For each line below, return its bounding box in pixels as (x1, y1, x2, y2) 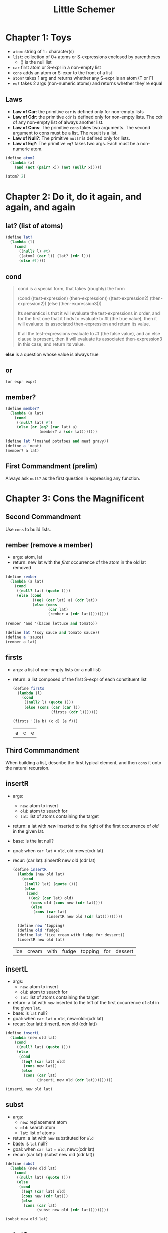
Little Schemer (53, 4, 115, 15)
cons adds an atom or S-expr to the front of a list (12, 69, 113, 76)
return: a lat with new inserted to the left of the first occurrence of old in (12, 1000, 159, 1006)
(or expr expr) (5, 379, 37, 384)
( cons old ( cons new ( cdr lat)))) (31, 900, 103, 905)
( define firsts (12, 686, 45, 691)
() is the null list (20, 59, 52, 65)
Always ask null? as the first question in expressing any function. (5, 475, 140, 481)
